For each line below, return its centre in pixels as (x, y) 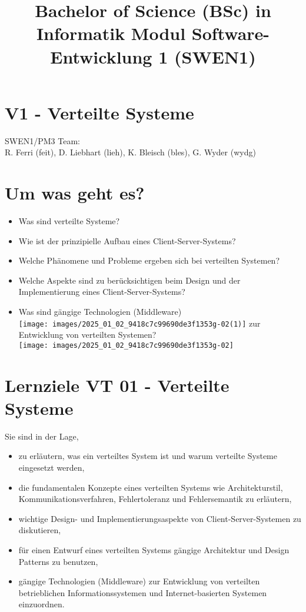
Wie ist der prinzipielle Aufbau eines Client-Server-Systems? (127, 240)
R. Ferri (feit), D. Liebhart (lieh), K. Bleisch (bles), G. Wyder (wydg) (130, 152)
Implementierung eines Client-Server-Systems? (102, 292)
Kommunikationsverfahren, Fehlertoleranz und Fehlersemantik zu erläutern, (155, 499)
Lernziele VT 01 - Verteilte (117, 385)
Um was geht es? (75, 193)
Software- (231, 33)
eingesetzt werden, (51, 467)
